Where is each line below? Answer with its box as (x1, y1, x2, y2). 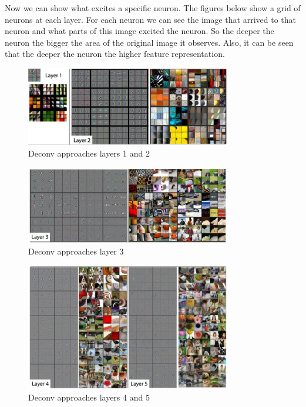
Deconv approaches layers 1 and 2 (28, 147, 150, 159)
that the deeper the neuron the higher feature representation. (5, 48, 225, 60)
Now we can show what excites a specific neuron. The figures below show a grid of (5, 2, 301, 13)
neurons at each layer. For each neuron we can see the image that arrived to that (5, 13, 296, 25)
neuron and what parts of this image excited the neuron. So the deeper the (5, 25, 274, 37)
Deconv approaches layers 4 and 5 (28, 391, 150, 403)
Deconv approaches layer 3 (28, 245, 124, 257)
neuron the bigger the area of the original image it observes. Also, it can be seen (5, 36, 294, 48)
